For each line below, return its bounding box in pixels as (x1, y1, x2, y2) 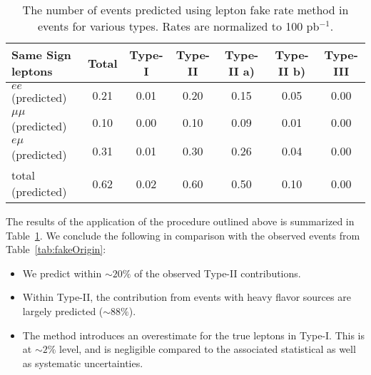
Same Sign (11, 46, 71, 63)
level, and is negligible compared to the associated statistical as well (59, 341, 356, 356)
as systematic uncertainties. (22, 355, 143, 370)
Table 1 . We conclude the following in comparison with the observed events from (6, 227, 360, 242)
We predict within (22, 265, 102, 280)
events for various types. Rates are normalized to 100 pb (37, 18, 320, 34)
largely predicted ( (22, 303, 103, 318)
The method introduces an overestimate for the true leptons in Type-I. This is (22, 327, 365, 342)
